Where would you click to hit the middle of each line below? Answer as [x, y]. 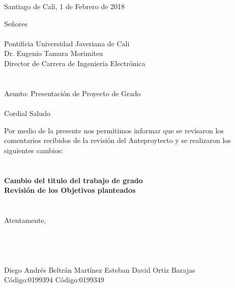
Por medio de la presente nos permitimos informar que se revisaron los [114, 130]
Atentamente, [25, 220]
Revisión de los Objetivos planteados [70, 190]
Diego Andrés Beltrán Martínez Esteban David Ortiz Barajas [100, 269]
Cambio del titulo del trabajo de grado [74, 180]
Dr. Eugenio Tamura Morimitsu [54, 53]
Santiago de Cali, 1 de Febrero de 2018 [65, 6]
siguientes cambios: [34, 150]
